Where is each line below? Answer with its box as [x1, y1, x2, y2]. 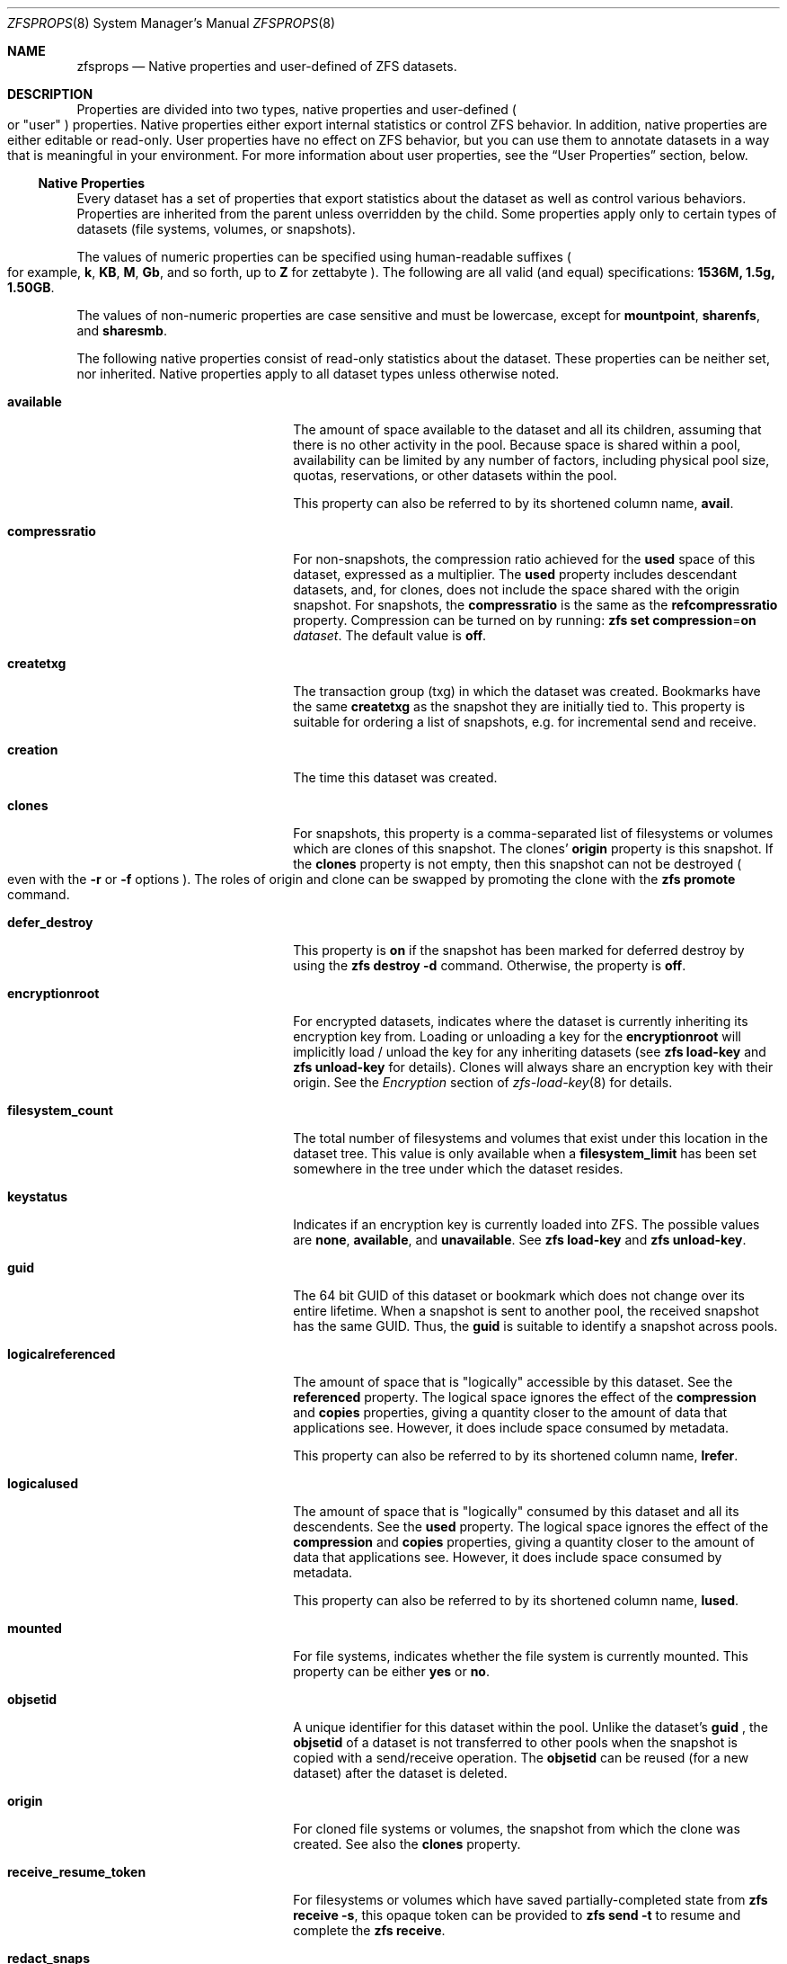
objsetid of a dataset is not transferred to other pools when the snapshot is [293, 1735, 738, 1750]
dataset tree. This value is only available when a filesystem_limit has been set [293, 1146, 757, 1161]
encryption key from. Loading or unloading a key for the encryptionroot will [293, 1029, 741, 1044]
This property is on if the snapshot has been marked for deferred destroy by [293, 942, 745, 958]
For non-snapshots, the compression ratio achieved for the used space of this [293, 551, 756, 567]
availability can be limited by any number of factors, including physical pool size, [293, 452, 770, 468]
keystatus [7, 1189, 68, 1204]
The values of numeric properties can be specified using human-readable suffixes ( [76, 249, 571, 264]
